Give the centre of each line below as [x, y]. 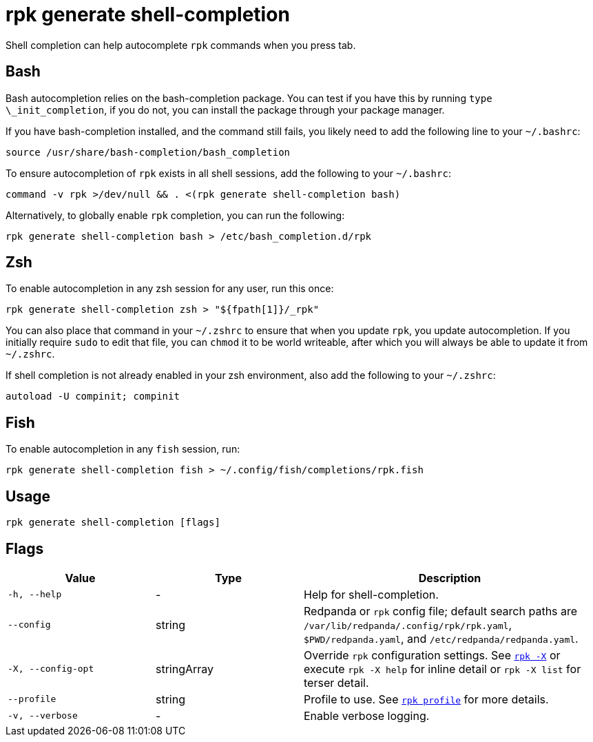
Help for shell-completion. [371, 594]
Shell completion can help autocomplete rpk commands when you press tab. [181, 45]
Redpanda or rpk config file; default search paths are [441, 611]
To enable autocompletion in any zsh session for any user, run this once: [170, 289]
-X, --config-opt [51, 669]
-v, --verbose [43, 716]
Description [450, 578]
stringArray [185, 669]
